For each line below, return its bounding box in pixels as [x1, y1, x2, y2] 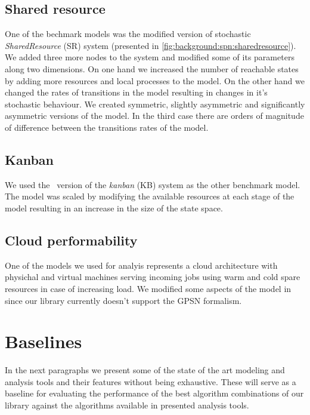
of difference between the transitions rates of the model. [5, 121, 209, 133]
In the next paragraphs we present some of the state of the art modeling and [5, 364, 285, 376]
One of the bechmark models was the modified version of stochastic [5, 27, 251, 40]
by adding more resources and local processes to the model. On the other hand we [5, 74, 305, 87]
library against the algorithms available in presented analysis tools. [5, 399, 249, 411]
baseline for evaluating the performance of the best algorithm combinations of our [5, 387, 304, 399]
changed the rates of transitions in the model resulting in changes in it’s [5, 86, 268, 99]
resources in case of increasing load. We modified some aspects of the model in [5, 282, 292, 294]
